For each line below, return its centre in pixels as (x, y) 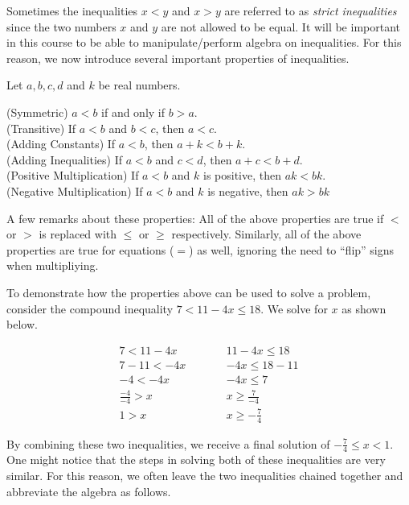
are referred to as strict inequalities (311, 10)
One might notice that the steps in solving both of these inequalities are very (196, 459)
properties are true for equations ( (90, 249)
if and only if (133, 112)
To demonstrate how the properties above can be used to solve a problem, (189, 292)
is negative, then (248, 190)
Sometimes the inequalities (72, 10)
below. (22, 324)
